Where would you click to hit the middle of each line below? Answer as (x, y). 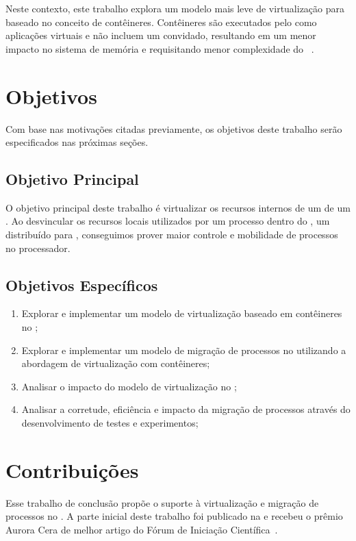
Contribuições (72, 469)
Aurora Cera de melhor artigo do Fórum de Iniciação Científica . (142, 529)
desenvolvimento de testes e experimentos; (110, 423)
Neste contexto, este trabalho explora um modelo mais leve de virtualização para (175, 8)
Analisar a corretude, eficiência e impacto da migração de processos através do (186, 409)
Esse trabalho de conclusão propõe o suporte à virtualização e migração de (162, 502)
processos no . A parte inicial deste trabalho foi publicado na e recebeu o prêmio (174, 516)
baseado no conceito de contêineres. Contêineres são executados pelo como (161, 22)
